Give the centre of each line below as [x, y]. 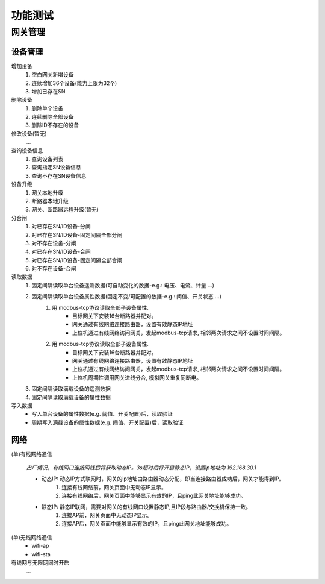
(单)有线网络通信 [32, 454]
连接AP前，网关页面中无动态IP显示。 [107, 515]
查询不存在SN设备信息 [59, 175]
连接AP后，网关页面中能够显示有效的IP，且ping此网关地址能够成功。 [147, 524]
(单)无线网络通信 [32, 537]
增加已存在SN [48, 91]
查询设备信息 [27, 150]
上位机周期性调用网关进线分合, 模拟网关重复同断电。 [137, 377]
